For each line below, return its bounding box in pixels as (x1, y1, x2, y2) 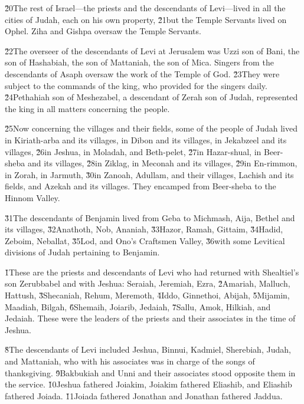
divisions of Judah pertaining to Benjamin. (5, 246, 160, 258)
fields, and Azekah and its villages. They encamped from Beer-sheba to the (5, 180, 276, 192)
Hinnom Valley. (5, 191, 60, 203)
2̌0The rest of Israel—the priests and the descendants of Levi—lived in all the (5, 2, 286, 14)
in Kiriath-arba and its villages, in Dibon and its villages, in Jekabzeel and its (5, 133, 287, 146)
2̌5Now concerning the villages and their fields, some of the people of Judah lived (5, 122, 298, 134)
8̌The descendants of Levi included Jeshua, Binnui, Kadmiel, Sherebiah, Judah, (5, 343, 291, 356)
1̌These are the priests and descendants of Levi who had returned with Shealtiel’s (5, 265, 299, 278)
